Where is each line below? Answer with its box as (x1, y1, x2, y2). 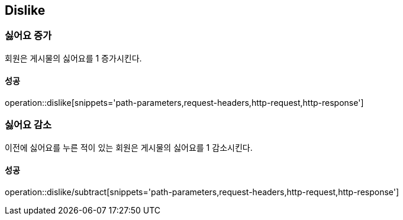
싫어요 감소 (5, 119, 52, 131)
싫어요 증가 (5, 30, 52, 42)
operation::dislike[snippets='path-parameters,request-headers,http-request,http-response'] (5, 98, 364, 108)
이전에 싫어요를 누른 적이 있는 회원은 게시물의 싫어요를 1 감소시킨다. (5, 142, 253, 153)
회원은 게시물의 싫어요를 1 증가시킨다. (5, 53, 142, 63)
